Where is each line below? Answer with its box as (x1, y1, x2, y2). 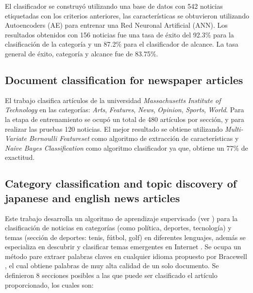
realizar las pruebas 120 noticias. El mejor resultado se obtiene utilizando (5, 123, 223, 134)
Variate (5, 133, 27, 143)
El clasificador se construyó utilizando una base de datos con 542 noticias (5, 1, 223, 11)
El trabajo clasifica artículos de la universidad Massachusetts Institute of (5, 95, 221, 105)
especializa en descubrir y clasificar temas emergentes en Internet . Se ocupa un (5, 241, 241, 252)
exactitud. (5, 152, 35, 162)
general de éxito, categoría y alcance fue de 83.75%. (5, 48, 158, 58)
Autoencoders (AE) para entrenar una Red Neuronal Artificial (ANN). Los (5, 20, 228, 30)
